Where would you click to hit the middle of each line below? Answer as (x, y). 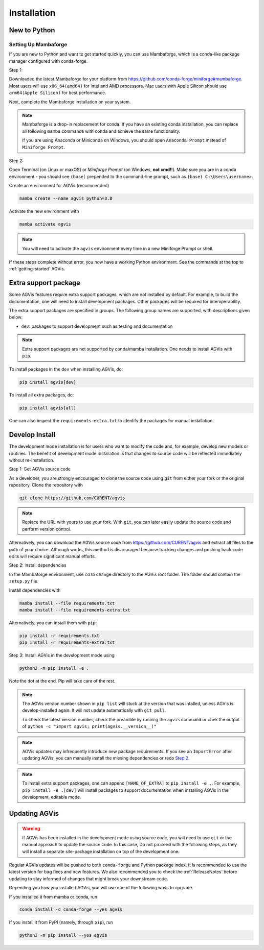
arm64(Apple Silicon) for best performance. (57, 93)
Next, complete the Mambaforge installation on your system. (70, 102)
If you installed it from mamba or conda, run (53, 897)
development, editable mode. (52, 797)
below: (16, 317)
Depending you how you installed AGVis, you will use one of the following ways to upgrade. (101, 888)
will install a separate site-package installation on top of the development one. (101, 851)
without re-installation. (32, 460)
